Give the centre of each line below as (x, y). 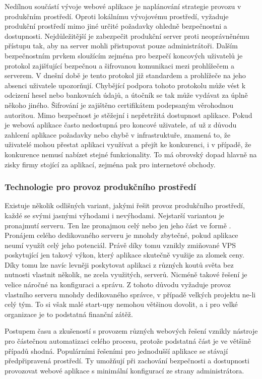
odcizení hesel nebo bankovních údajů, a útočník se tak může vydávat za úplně (126, 95)
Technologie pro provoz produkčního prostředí (100, 187)
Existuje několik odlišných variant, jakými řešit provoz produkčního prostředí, (125, 205)
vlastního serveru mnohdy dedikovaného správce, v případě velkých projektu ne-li (130, 294)
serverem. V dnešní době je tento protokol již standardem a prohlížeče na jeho (125, 75)
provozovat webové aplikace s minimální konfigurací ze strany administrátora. (124, 370)
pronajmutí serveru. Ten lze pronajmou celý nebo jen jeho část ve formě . (118, 225)
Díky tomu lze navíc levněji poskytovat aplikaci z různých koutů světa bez (119, 264)
